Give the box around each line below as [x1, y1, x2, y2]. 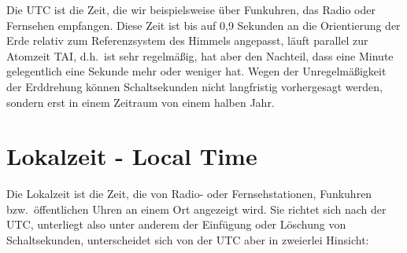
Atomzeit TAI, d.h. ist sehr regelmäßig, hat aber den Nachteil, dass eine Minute [6, 47, 394, 64]
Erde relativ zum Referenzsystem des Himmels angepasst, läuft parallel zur [6, 32, 368, 49]
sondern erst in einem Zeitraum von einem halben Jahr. [6, 93, 275, 110]
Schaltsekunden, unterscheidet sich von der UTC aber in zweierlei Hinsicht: [6, 232, 369, 248]
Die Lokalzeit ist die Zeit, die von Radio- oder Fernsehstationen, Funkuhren [6, 185, 372, 202]
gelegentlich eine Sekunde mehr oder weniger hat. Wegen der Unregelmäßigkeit [6, 63, 387, 79]
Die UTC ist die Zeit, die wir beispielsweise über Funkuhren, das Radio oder [6, 2, 376, 17]
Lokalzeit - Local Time [6, 140, 257, 172]
